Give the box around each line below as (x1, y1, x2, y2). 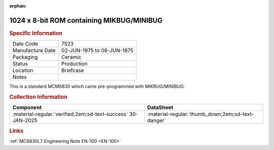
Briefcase (61, 67, 84, 74)
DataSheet (147, 104, 174, 111)
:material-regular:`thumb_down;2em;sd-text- (147, 110, 254, 118)
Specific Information (9, 29, 63, 36)
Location (12, 67, 33, 74)
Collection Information (9, 93, 68, 100)
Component (12, 104, 42, 111)
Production (61, 60, 88, 67)
